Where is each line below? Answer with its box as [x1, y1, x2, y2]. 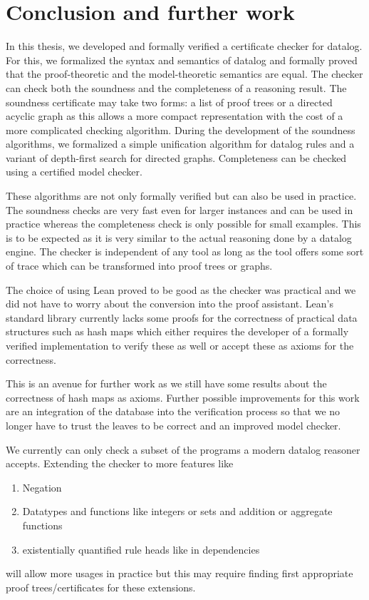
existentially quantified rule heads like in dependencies [22, 541, 260, 556]
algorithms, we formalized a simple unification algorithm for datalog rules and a [6, 136, 355, 151]
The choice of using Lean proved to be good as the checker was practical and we [6, 282, 356, 297]
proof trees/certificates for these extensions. [6, 579, 196, 594]
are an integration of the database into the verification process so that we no [6, 404, 341, 419]
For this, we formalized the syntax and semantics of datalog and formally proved [6, 52, 358, 67]
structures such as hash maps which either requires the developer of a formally [6, 324, 349, 339]
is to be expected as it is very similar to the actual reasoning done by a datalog [6, 230, 352, 245]
